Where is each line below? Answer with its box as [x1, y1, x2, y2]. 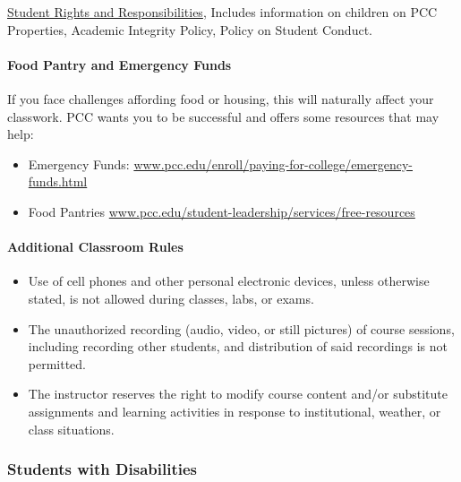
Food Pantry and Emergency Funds [7, 55, 232, 73]
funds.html [28, 172, 88, 191]
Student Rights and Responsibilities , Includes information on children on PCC [7, 3, 438, 21]
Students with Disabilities [7, 458, 197, 480]
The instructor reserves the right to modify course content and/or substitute [28, 384, 448, 403]
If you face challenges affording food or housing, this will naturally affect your [7, 89, 434, 108]
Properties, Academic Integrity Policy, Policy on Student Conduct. [7, 20, 372, 39]
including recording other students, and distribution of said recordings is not [28, 337, 448, 356]
